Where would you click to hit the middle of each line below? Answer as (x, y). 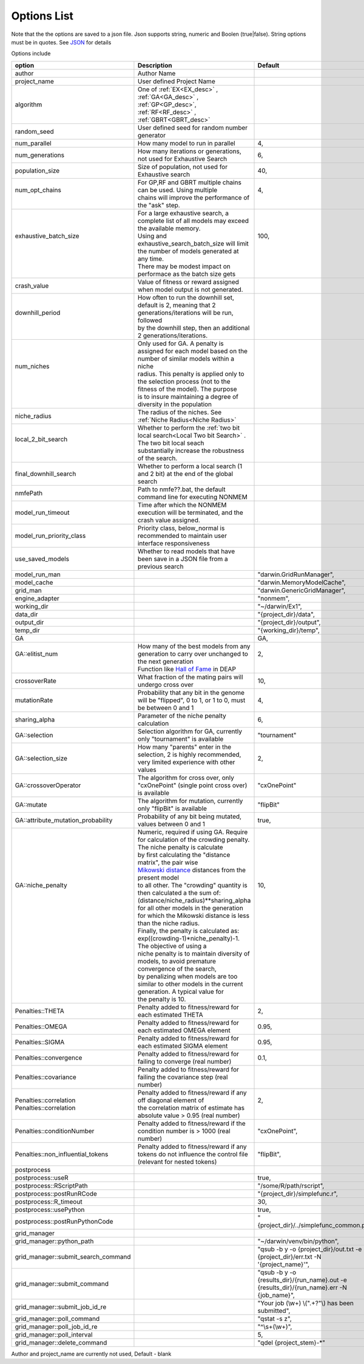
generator (152, 135)
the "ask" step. (159, 205)
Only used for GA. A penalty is (180, 343)
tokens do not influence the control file (193, 1154)
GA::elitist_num (36, 653)
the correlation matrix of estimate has (191, 1107)
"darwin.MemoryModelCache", (302, 582)
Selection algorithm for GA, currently (190, 731)
